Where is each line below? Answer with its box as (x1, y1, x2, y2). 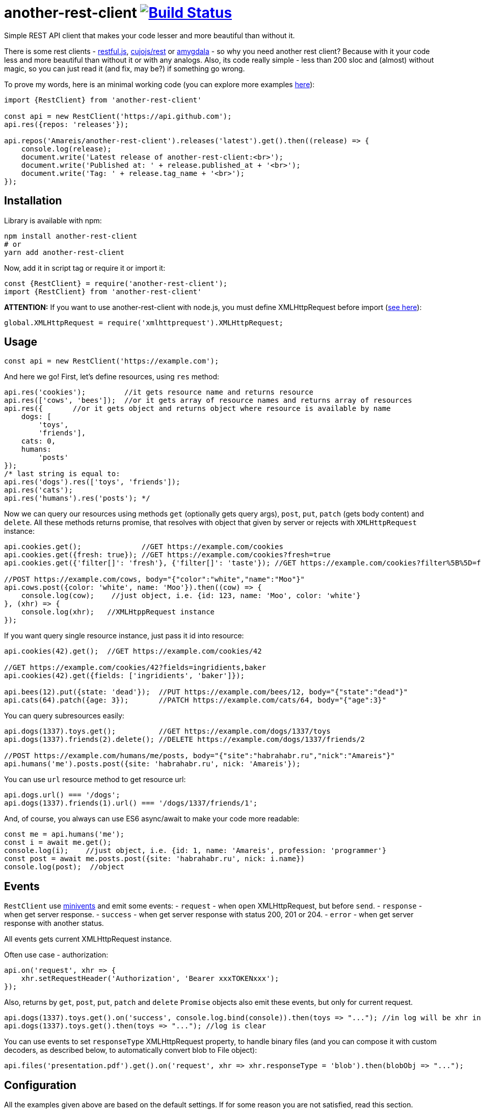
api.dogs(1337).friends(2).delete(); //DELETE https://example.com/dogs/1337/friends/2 (4, 735, 365, 744)
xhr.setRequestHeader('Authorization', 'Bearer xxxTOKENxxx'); (21, 974, 279, 983)
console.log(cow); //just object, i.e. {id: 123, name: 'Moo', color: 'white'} (21, 591, 361, 600)
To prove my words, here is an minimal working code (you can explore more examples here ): (4, 80, 315, 89)
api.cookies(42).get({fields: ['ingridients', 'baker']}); (4, 671, 245, 680)
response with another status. (4, 919, 104, 928)
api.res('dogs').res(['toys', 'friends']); (4, 478, 180, 486)
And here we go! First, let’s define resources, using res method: (4, 372, 220, 381)
